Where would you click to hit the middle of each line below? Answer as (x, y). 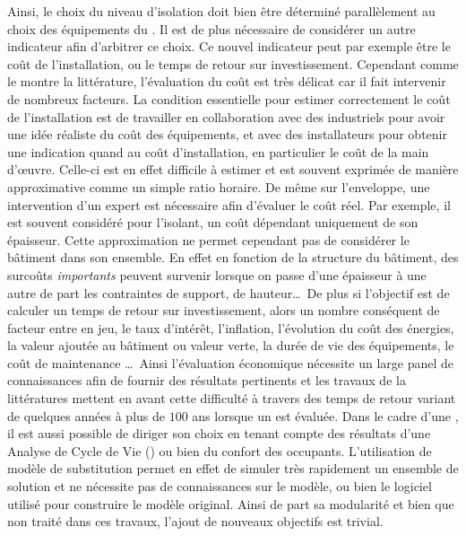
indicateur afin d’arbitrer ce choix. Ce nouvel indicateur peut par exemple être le (229, 46)
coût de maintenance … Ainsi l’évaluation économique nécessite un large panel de (231, 362)
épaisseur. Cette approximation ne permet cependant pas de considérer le (208, 239)
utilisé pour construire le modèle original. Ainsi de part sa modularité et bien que (231, 503)
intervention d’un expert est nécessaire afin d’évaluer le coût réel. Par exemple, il (229, 204)
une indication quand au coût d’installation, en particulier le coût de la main (218, 151)
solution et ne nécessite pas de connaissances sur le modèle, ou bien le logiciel (220, 486)
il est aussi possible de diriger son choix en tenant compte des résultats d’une (219, 433)
